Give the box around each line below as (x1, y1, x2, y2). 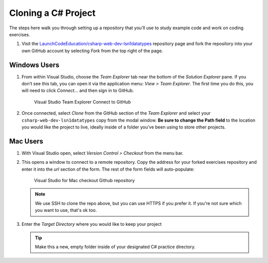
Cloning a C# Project (9, 7, 96, 18)
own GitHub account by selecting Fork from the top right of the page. (21, 48, 163, 54)
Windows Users (9, 61, 60, 69)
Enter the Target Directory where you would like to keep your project (21, 221, 162, 227)
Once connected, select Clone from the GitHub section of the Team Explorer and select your (21, 110, 211, 116)
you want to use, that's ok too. (35, 207, 97, 213)
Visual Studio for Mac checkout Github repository (34, 178, 135, 184)
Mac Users (9, 137, 44, 145)
